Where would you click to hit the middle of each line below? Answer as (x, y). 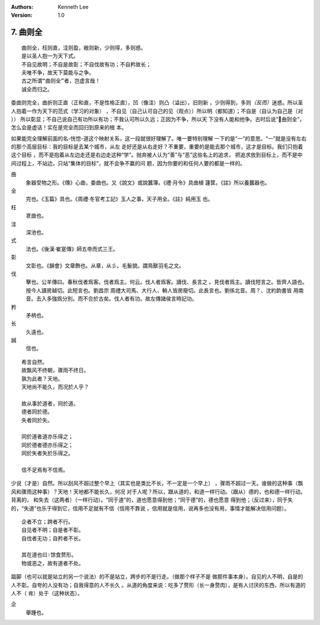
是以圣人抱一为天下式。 (50, 56)
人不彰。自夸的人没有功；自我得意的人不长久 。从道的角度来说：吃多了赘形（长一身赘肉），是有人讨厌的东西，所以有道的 (158, 585)
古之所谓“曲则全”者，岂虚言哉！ (61, 81)
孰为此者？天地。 (42, 379)
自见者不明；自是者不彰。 (53, 530)
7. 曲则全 (27, 32)
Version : (22, 15)
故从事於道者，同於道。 (50, 404)
